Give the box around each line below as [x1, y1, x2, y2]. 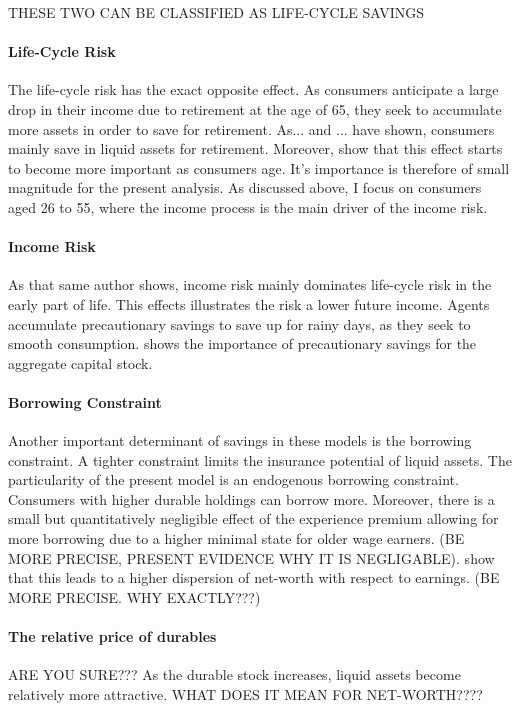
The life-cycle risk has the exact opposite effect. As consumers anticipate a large [8, 79, 499, 100]
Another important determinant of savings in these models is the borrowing [8, 430, 472, 451]
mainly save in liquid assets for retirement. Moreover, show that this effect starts [8, 138, 503, 159]
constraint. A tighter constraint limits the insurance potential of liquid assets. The [8, 449, 512, 470]
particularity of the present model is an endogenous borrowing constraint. [8, 469, 459, 490]
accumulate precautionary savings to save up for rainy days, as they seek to [8, 313, 471, 334]
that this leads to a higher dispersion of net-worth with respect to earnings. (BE [8, 567, 500, 588]
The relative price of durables [8, 626, 217, 647]
